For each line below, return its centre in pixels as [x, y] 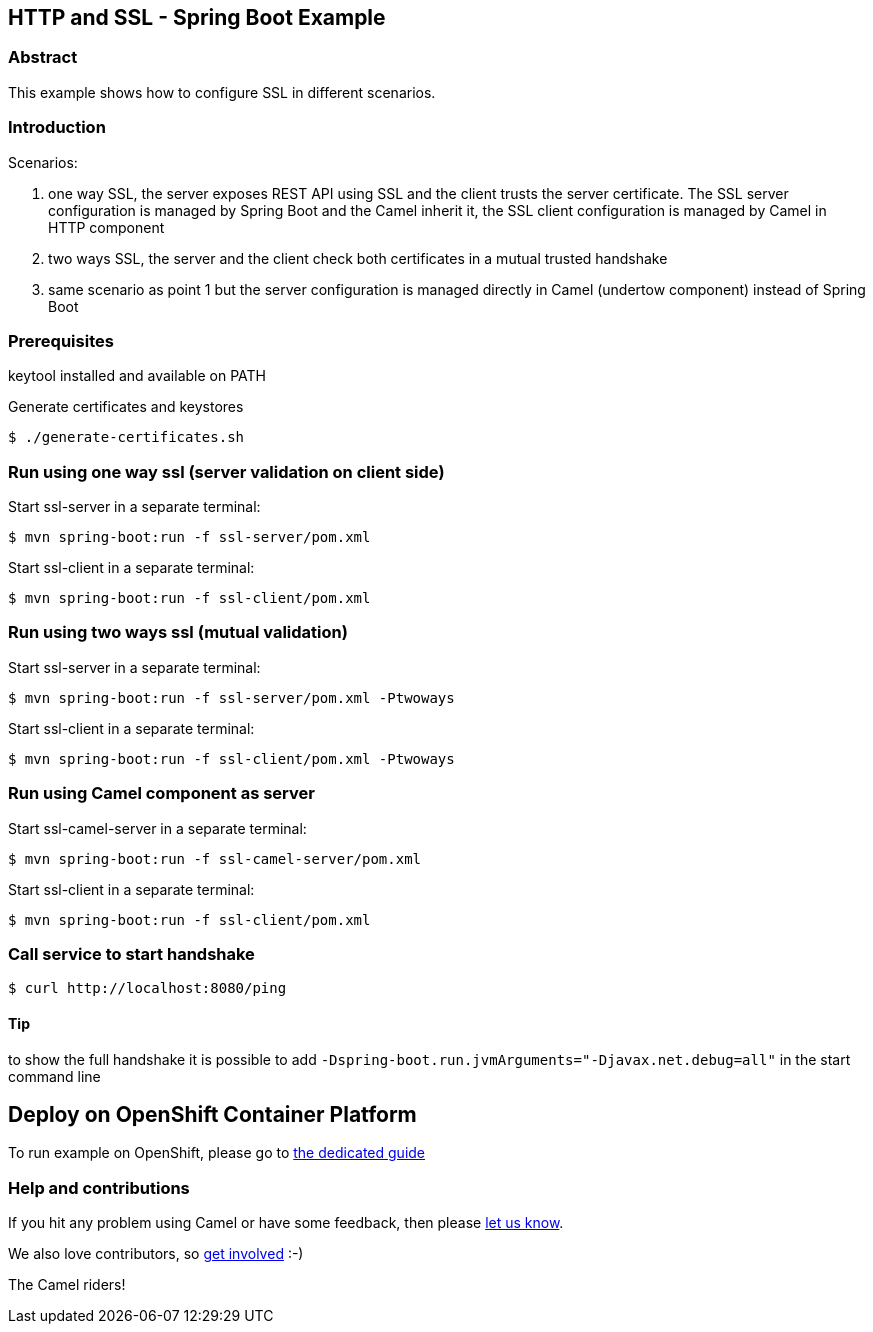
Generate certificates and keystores [126, 407]
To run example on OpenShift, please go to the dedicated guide [217, 1153]
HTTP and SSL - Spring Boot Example [197, 17]
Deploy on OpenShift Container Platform [212, 1114]
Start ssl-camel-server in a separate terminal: [157, 828]
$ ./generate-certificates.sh [126, 437]
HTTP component [106, 227]
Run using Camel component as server [161, 793]
